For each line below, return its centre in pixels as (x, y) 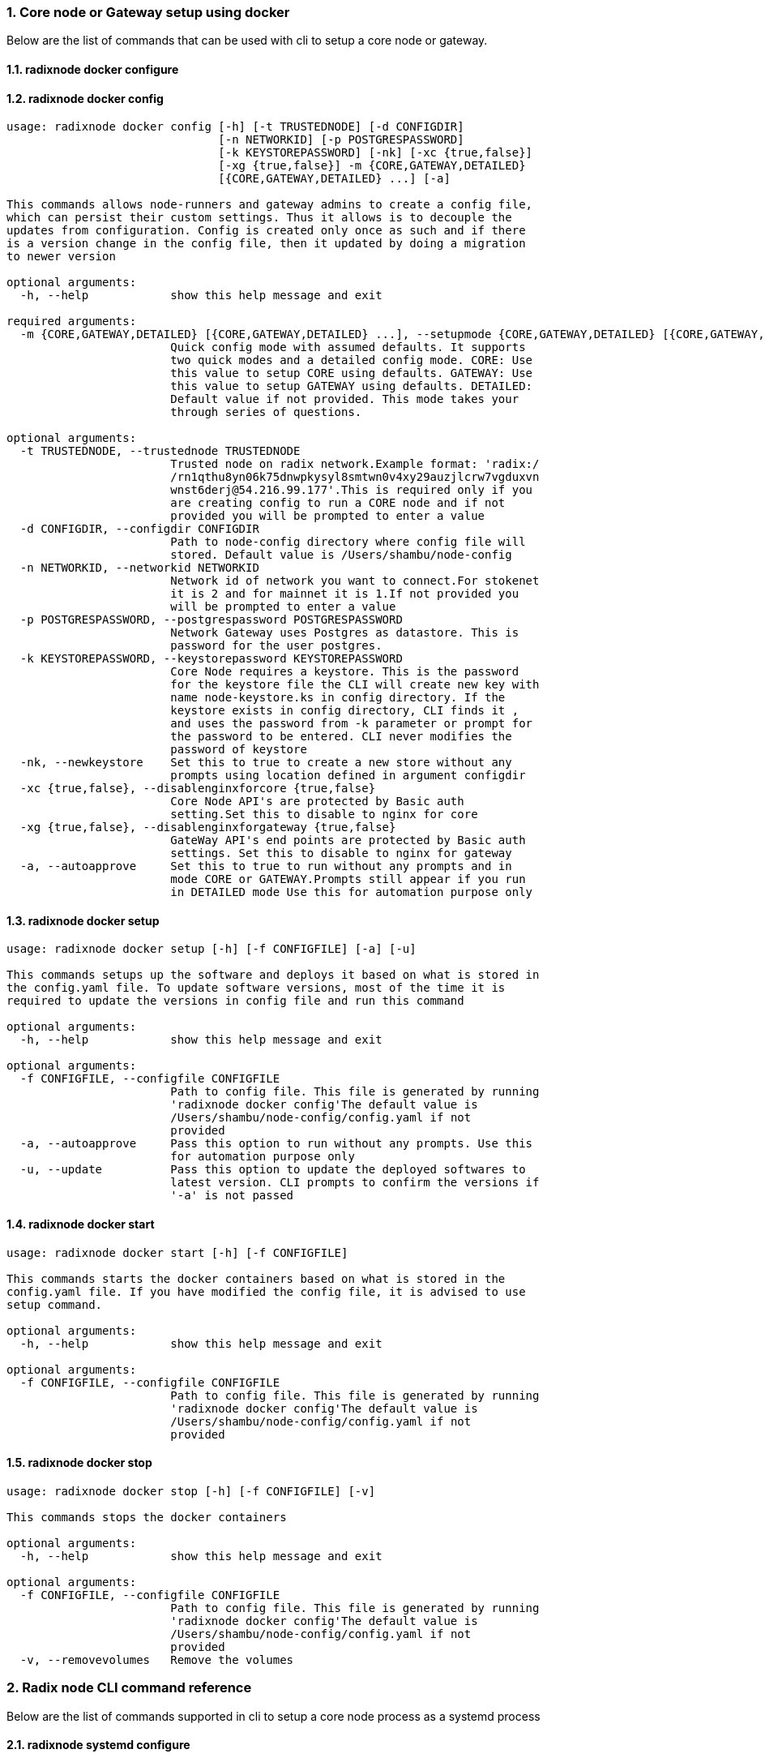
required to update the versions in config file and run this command (235, 1001)
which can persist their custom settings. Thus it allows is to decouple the (259, 218)
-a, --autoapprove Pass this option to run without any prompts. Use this (276, 1144)
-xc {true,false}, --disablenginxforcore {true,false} (198, 789)
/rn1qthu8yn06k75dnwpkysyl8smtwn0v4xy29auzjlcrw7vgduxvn (355, 477)
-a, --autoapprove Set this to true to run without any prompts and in (266, 866)
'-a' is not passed (232, 1196)
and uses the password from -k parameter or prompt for (352, 724)
